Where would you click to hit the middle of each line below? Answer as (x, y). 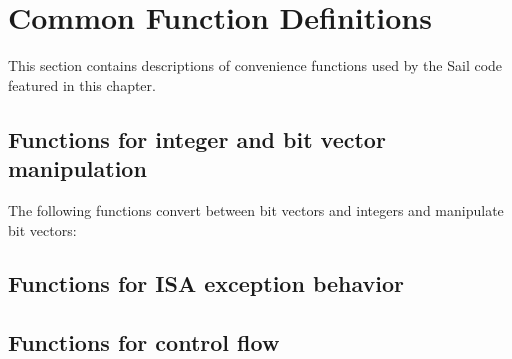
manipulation (77, 168)
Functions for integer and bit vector (197, 138)
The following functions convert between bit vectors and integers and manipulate (256, 209)
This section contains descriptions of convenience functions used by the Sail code (255, 65)
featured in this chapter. (82, 84)
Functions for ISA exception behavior (206, 283)
